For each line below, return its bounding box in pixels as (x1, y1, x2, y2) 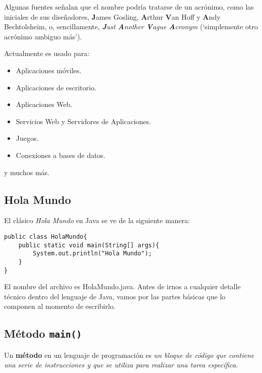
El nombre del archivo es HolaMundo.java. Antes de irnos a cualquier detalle (4, 281, 241, 292)
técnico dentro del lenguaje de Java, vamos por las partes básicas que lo (4, 291, 226, 301)
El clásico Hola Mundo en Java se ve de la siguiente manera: (4, 215, 190, 226)
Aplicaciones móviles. (16, 65, 82, 75)
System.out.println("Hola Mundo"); (33, 250, 152, 257)
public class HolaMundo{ (4, 233, 87, 240)
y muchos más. (4, 167, 49, 177)
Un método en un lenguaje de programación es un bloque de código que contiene (4, 349, 254, 360)
